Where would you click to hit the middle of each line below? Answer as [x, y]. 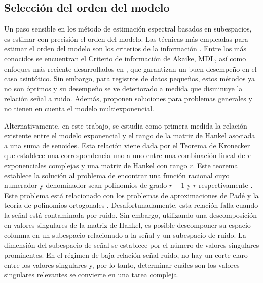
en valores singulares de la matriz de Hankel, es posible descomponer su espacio [127, 225]
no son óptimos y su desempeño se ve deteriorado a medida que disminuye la [123, 88]
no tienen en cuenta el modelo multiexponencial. [79, 108]
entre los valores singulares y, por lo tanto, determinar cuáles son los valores [122, 264]
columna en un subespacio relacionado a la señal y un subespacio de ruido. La [125, 235]
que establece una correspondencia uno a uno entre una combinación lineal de [125, 155]
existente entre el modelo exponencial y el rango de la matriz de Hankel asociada [130, 135]
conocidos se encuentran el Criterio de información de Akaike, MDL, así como [125, 58]
